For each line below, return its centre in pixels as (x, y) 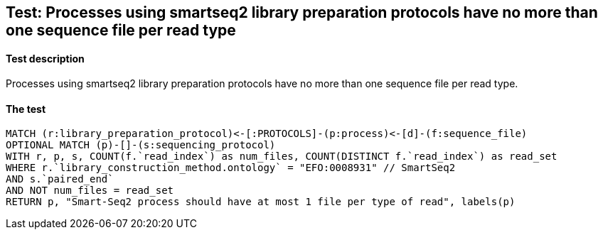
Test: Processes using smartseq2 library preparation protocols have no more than (302, 12)
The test (26, 109)
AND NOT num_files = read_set (90, 191)
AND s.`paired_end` (60, 179)
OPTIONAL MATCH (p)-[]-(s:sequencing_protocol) (141, 145)
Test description (45, 58)
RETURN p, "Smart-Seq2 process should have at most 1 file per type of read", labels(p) (261, 202)
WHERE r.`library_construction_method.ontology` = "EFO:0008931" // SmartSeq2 (231, 168)
